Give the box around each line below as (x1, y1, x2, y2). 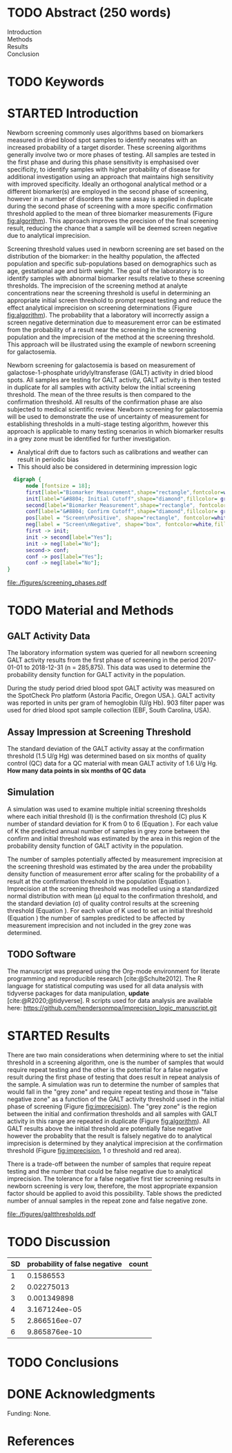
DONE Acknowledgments (7, 1386, 155, 1402)
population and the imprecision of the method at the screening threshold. (7, 333, 215, 342)
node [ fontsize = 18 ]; (25, 482, 91, 489)
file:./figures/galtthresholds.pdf (7, 1210, 96, 1218)
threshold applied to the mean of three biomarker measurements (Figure (7, 210, 213, 218)
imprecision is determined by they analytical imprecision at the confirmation (7, 1139, 223, 1147)
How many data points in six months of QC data (7, 766, 146, 775)
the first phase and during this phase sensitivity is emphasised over (7, 158, 200, 167)
